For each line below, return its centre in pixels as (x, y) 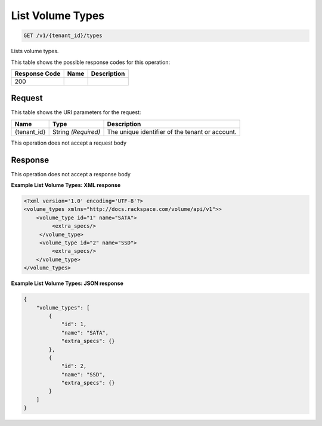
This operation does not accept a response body (71, 174)
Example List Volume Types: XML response (66, 185)
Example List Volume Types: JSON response (67, 283)
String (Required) (76, 131)
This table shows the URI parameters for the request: (76, 112)
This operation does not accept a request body (69, 143)
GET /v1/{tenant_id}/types (63, 36)
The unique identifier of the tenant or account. (172, 131)
